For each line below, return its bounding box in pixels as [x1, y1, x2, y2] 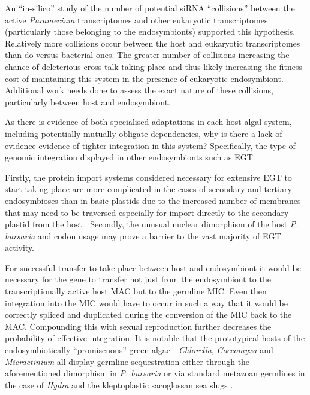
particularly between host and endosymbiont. [5, 95, 170, 108]
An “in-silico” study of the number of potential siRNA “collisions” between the [5, 2, 295, 14]
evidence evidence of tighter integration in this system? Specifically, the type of [5, 139, 296, 151]
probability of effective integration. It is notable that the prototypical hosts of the [5, 332, 305, 344]
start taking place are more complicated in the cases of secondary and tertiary [5, 183, 292, 195]
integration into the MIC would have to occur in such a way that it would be [5, 296, 288, 309]
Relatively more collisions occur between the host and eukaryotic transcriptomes [5, 37, 300, 49]
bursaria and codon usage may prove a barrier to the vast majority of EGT [5, 229, 281, 242]
